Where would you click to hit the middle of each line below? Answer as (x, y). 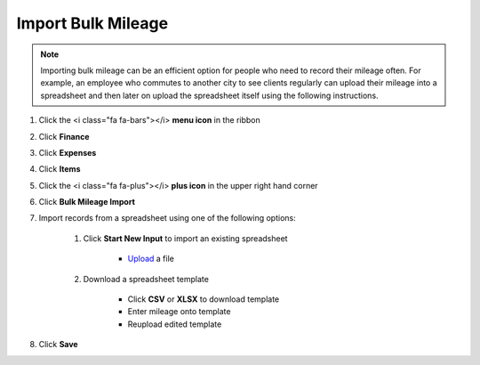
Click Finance (64, 136)
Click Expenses (68, 152)
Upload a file (151, 259)
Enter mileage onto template (179, 312)
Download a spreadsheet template (146, 279)
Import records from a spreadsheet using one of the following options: (168, 218)
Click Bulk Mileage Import (87, 202)
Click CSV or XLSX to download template (204, 299)
